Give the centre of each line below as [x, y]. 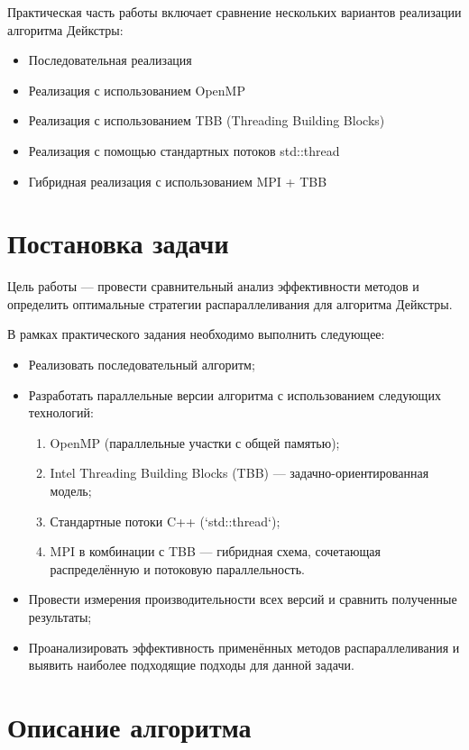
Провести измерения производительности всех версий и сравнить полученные [243, 599]
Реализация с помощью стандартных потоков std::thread [184, 150]
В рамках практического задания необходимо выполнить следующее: [196, 334]
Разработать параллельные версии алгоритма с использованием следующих [234, 394]
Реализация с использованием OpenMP [137, 90]
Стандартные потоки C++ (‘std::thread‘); [165, 521]
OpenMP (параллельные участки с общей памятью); [195, 442]
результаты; [60, 617]
